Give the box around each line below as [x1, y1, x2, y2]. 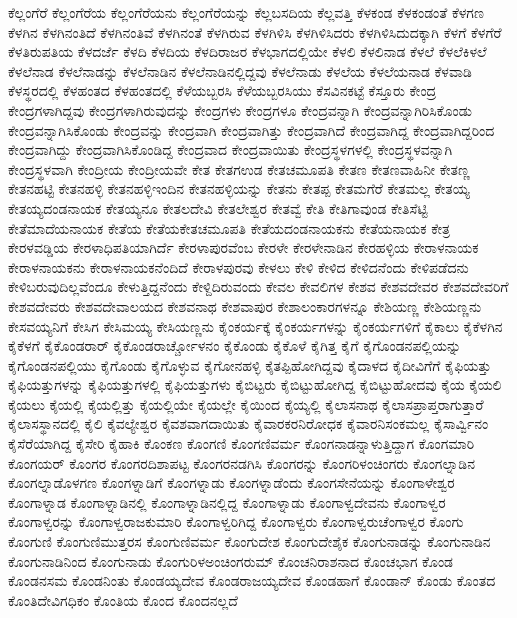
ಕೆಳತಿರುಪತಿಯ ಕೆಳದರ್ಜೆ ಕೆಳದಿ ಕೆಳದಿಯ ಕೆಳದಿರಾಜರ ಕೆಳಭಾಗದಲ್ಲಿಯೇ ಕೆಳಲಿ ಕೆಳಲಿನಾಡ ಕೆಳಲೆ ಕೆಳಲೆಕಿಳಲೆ [8, 41, 487, 62]
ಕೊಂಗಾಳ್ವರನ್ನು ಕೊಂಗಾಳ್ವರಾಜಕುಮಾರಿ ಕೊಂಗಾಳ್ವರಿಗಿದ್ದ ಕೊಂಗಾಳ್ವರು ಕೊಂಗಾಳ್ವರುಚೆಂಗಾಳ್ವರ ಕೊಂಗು [8, 511, 464, 532]
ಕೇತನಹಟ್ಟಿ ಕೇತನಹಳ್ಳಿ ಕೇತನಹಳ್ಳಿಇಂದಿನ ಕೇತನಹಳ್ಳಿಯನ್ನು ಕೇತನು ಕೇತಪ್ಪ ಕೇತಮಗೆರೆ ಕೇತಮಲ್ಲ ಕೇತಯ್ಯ [8, 178, 470, 199]
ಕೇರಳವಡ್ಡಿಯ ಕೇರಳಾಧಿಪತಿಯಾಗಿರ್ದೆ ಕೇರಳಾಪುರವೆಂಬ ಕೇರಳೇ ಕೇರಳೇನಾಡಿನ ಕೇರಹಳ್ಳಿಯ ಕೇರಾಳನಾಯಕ [8, 237, 479, 258]
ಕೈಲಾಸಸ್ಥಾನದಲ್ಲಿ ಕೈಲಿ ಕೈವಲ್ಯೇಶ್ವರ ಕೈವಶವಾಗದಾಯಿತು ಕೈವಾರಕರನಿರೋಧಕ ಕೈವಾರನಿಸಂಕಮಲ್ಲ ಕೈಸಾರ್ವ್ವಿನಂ [8, 413, 489, 434]
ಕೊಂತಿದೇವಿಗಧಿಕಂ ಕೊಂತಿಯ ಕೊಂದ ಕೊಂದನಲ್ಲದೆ [8, 589, 238, 610]
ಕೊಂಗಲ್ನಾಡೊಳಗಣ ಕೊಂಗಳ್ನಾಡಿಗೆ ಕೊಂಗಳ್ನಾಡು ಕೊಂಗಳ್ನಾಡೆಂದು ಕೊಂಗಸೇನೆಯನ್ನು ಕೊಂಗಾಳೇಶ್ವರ [8, 472, 455, 493]
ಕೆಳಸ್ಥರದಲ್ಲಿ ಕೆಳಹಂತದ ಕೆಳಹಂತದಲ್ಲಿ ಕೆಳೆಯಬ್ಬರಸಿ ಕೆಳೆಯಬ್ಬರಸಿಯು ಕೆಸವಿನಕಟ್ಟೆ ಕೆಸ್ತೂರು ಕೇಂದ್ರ [8, 80, 437, 101]
